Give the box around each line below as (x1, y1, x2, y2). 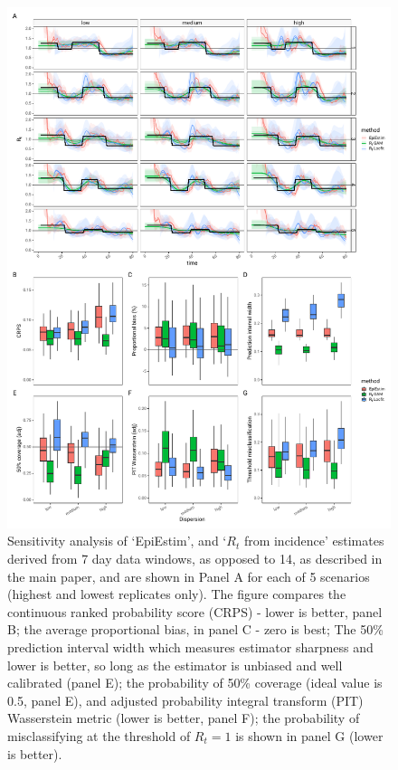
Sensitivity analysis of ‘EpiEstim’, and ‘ (7, 531, 227, 550)
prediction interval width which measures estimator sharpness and (7, 637, 374, 656)
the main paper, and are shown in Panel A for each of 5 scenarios (7, 566, 370, 585)
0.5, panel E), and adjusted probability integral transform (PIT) (7, 690, 364, 709)
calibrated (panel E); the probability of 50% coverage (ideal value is (7, 673, 383, 692)
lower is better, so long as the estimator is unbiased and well (7, 655, 343, 674)
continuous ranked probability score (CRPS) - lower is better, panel (7, 602, 383, 621)
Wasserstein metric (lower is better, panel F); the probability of (7, 708, 360, 727)
